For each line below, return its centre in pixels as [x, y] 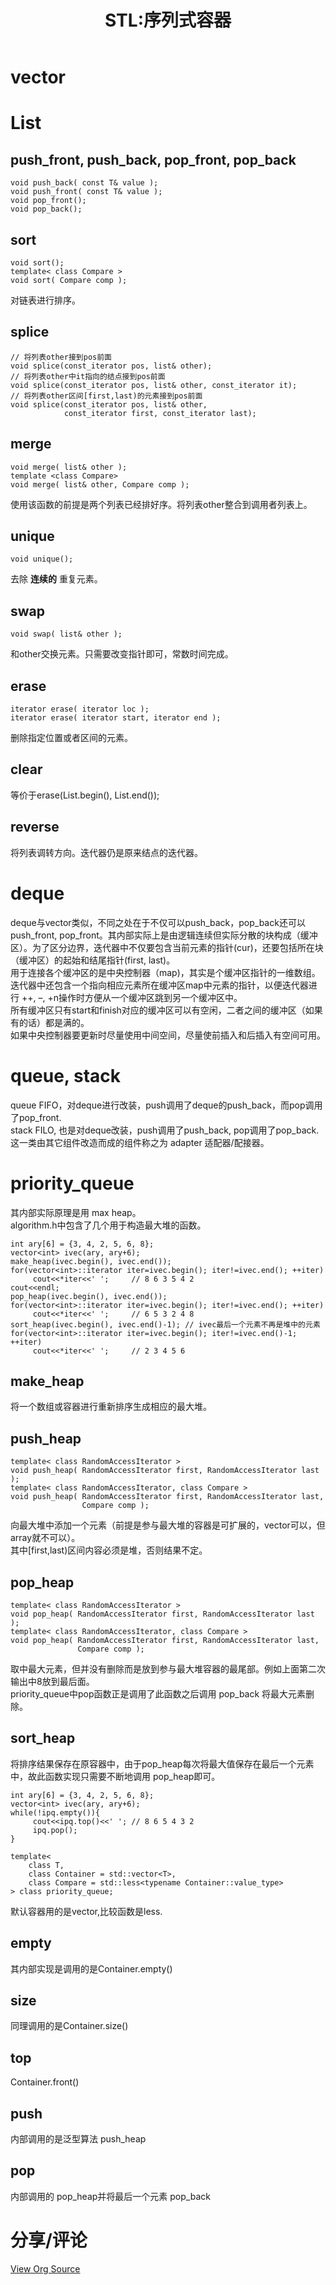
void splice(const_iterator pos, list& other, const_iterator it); [154, 385]
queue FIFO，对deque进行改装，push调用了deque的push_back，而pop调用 [166, 1105]
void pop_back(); [46, 209]
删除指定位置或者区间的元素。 [71, 738]
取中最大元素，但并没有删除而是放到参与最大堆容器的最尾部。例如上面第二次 [168, 1668]
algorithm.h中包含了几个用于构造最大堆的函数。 [108, 1225]
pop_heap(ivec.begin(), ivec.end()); [89, 1296]
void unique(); [42, 559]
